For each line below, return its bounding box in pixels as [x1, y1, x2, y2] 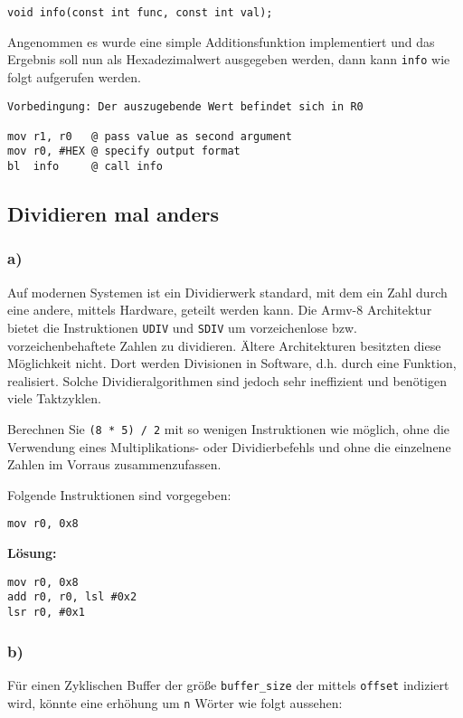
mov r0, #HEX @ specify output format [7, 145, 241, 158]
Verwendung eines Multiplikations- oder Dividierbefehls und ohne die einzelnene [7, 437, 451, 456]
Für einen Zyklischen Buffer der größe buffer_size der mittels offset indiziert [7, 675, 449, 694]
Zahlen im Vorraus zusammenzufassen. [7, 455, 222, 474]
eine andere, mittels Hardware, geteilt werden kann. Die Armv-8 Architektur [7, 300, 432, 319]
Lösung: [7, 543, 57, 562]
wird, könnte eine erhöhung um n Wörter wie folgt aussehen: [7, 693, 343, 712]
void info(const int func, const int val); [7, 6, 273, 19]
